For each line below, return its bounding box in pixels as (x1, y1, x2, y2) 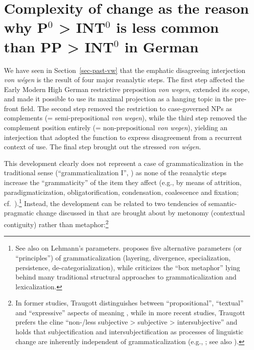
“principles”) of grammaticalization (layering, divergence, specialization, (15, 252, 231, 262)
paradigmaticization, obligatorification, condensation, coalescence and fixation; (4, 187, 239, 197)
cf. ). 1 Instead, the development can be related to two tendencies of (4, 197, 206, 208)
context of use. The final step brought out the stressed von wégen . (4, 141, 201, 152)
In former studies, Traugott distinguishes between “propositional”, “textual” (15, 298, 244, 308)
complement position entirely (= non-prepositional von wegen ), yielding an (4, 122, 228, 133)
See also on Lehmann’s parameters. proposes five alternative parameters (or (15, 243, 242, 253)
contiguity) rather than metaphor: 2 (4, 218, 109, 229)
